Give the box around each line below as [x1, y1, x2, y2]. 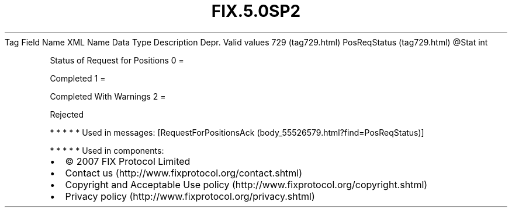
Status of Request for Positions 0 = [50, 55, 184, 65]
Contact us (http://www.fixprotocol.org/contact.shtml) [65, 167, 303, 179]
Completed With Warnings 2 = [50, 91, 166, 101]
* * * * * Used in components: [50, 145, 164, 156]
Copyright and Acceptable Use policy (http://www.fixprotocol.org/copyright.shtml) [65, 178, 428, 190]
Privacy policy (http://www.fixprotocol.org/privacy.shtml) [65, 190, 315, 202]
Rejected [50, 109, 84, 119]
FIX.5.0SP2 [211, 1, 301, 21]
